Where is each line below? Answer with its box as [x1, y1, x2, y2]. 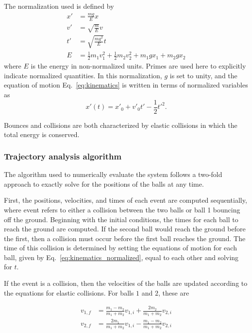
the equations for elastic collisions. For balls [4, 287, 134, 298]
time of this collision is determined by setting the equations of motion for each [4, 243, 237, 253]
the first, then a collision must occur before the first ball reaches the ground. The [4, 233, 246, 243]
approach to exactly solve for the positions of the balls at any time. [4, 178, 204, 189]
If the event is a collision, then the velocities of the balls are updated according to [4, 278, 248, 288]
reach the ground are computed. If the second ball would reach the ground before [4, 224, 246, 234]
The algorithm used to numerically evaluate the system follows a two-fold [4, 169, 222, 179]
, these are [158, 287, 189, 298]
